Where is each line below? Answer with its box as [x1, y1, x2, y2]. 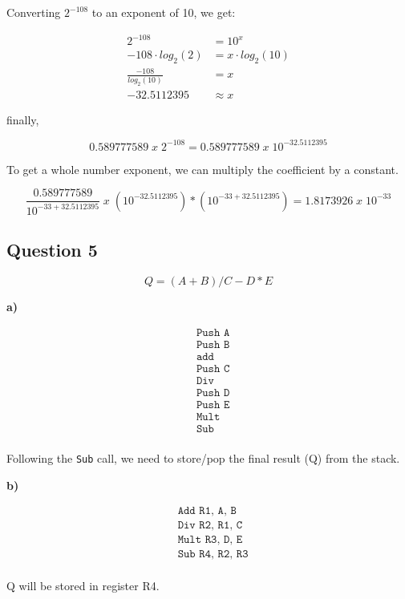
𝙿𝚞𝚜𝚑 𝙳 [196, 387, 230, 399]
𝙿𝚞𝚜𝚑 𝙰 [196, 326, 230, 338]
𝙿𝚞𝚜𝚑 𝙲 [196, 362, 230, 374]
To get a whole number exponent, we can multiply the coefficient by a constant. [6, 160, 399, 177]
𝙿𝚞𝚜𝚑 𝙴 [196, 399, 230, 411]
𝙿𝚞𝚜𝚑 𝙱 [196, 338, 230, 350]
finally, [6, 111, 39, 127]
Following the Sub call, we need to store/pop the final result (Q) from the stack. [6, 449, 400, 466]
